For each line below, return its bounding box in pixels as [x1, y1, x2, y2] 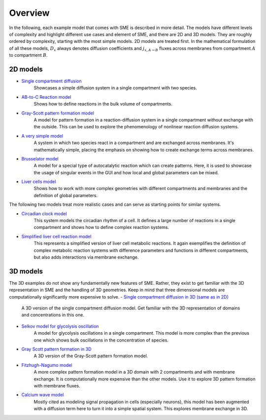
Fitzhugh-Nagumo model [21, 362, 72, 368]
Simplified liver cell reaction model [21, 233, 92, 239]
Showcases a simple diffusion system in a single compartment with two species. [33, 85, 197, 91]
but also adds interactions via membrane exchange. [33, 254, 139, 260]
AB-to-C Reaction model [21, 94, 71, 100]
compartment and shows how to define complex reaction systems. [33, 225, 169, 230]
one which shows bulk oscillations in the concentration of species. [33, 337, 168, 343]
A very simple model [21, 133, 64, 139]
